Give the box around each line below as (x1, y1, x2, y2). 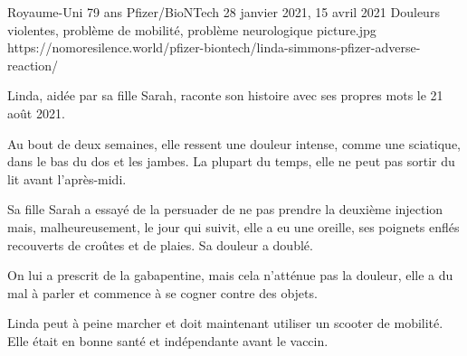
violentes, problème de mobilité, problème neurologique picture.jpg (7, 20, 376, 39)
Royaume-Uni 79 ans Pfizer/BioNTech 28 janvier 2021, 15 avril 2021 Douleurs (7, 3, 440, 21)
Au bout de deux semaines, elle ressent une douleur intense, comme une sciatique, (7, 134, 461, 153)
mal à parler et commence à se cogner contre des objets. (7, 283, 318, 302)
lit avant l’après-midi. (7, 169, 127, 188)
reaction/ (7, 55, 59, 74)
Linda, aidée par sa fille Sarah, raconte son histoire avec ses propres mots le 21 (7, 86, 443, 105)
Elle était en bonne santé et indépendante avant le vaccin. (7, 331, 329, 350)
